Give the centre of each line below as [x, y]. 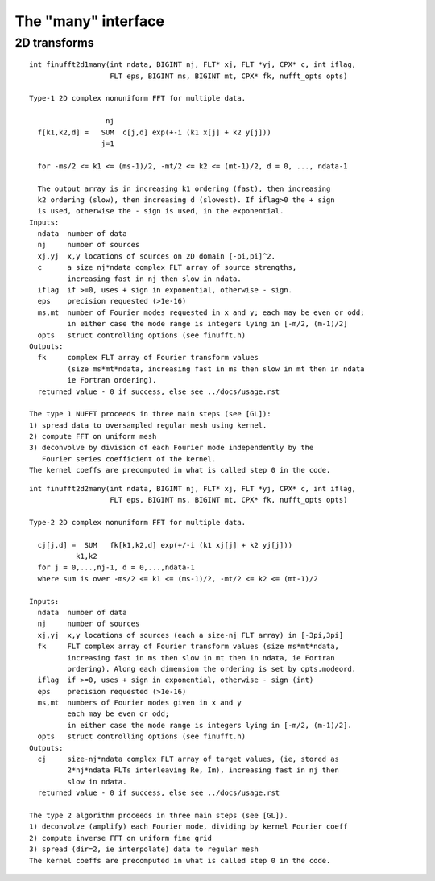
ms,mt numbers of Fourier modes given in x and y [139, 703]
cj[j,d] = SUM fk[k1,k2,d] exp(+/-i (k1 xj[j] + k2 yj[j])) [165, 545]
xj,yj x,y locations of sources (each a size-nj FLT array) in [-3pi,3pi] [191, 635]
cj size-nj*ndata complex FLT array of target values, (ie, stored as [188, 759]
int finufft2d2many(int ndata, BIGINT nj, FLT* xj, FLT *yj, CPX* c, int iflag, [193, 488]
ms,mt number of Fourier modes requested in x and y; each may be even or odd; [201, 312]
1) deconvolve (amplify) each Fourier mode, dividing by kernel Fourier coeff [188, 827]
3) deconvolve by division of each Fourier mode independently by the [172, 448]
